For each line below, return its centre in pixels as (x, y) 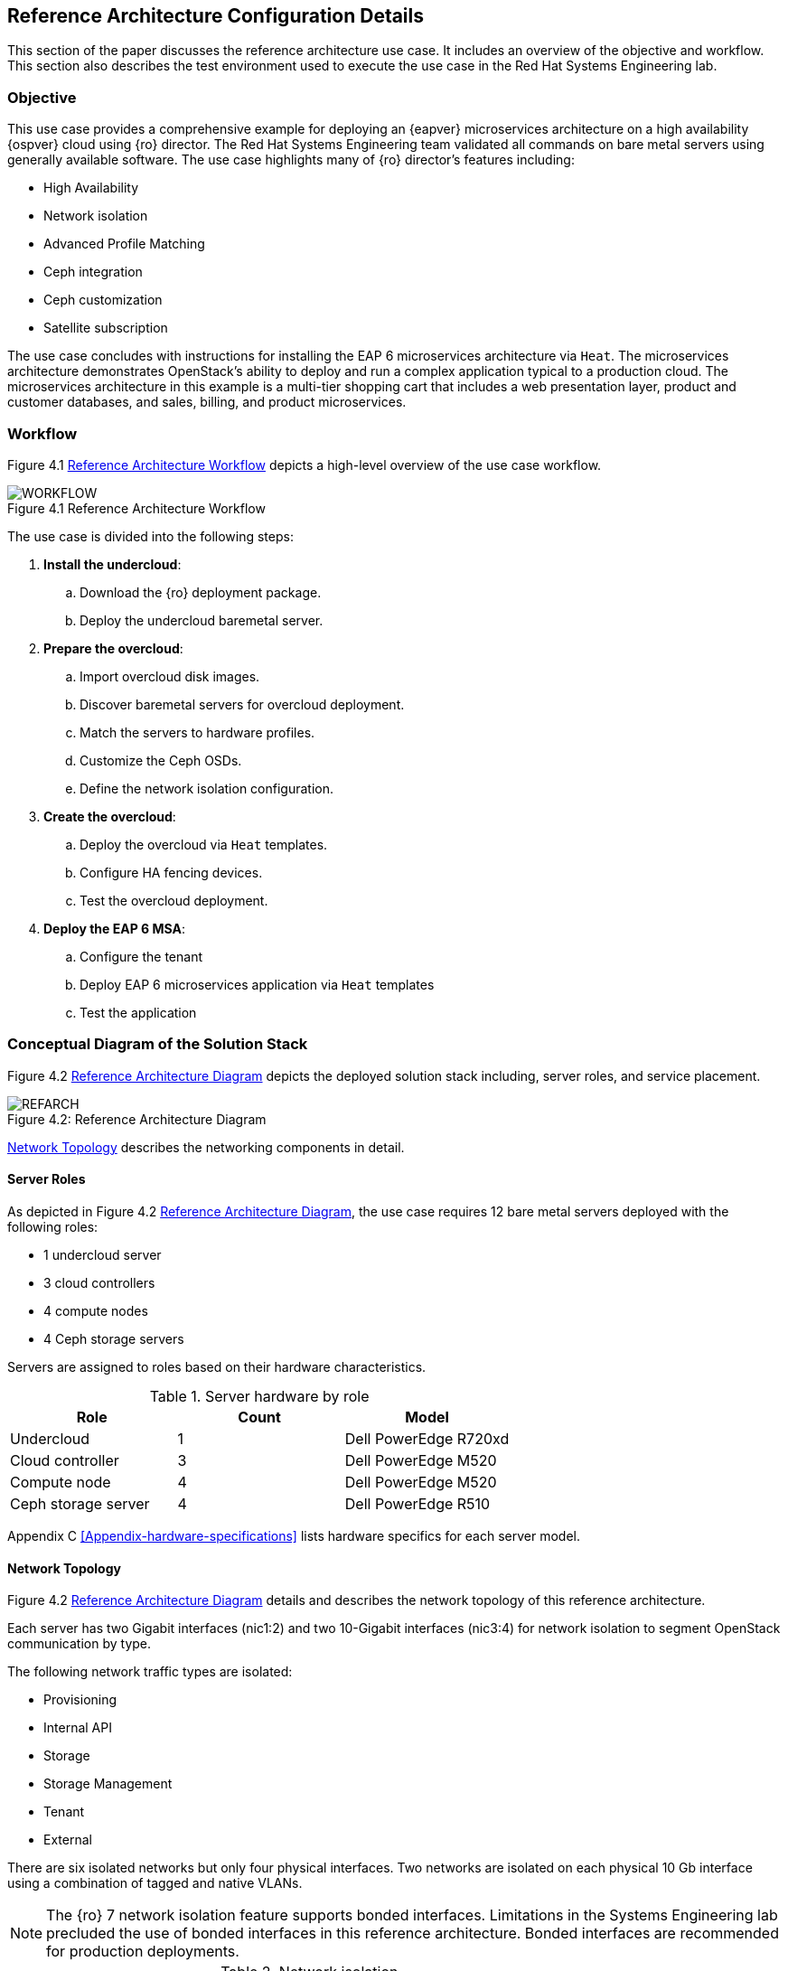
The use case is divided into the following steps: (150, 536)
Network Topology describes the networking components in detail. (206, 1147)
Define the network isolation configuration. (206, 788)
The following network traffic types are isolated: (150, 1672)
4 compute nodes (96, 1310)
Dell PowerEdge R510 (417, 1503)
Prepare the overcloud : (113, 648)
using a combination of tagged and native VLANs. (155, 1883)
